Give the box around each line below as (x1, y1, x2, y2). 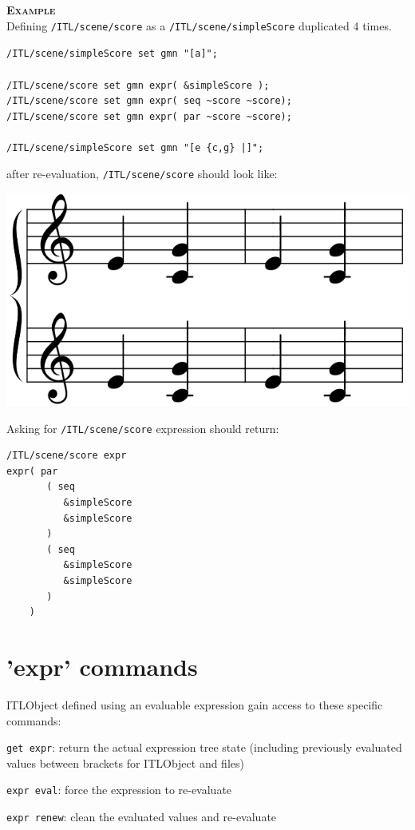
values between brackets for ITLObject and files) (6, 754, 244, 771)
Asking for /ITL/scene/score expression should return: (6, 419, 279, 436)
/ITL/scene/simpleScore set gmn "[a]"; (6, 48, 218, 60)
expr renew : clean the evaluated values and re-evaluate (6, 808, 277, 825)
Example (6, 2, 56, 18)
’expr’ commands (6, 649, 198, 682)
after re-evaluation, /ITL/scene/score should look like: (6, 165, 278, 181)
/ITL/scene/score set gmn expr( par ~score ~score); (6, 110, 292, 122)
